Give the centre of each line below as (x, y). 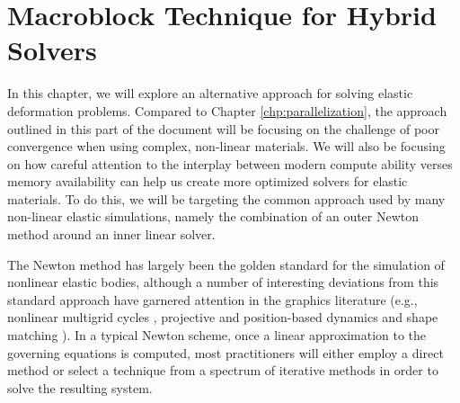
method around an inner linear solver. (111, 234)
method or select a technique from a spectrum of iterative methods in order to (223, 370)
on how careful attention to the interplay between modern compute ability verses (230, 163)
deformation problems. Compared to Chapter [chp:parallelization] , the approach (227, 110)
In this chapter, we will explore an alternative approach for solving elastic (210, 93)
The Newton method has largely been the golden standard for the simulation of (226, 264)
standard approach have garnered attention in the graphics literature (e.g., (212, 299)
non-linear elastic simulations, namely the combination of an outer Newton (213, 216)
